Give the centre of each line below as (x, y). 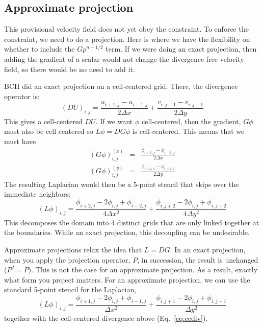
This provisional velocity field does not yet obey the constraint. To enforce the (126, 29)
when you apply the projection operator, (67, 259)
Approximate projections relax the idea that (73, 250)
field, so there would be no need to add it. (70, 69)
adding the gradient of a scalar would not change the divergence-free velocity (124, 59)
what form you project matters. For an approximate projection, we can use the (127, 279)
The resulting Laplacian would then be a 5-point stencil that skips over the (122, 184)
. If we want (114, 121)
